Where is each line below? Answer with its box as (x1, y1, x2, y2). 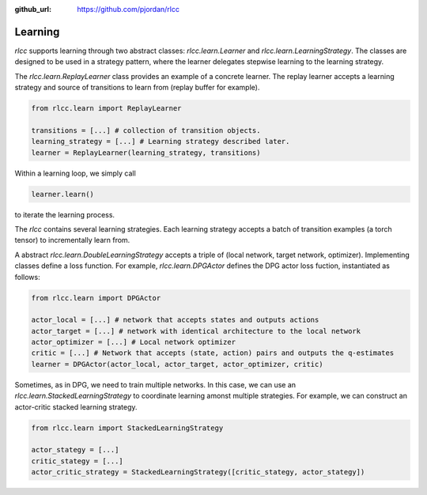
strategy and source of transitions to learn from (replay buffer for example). (14, 83, 260, 93)
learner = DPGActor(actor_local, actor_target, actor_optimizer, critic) (31, 360, 323, 368)
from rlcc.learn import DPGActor (31, 293, 161, 302)
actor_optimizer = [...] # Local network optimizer (31, 338, 236, 347)
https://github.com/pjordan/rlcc (77, 5, 179, 13)
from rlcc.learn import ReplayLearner (31, 104, 182, 113)
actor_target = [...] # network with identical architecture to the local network (31, 327, 361, 335)
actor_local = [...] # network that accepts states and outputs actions (31, 316, 319, 324)
